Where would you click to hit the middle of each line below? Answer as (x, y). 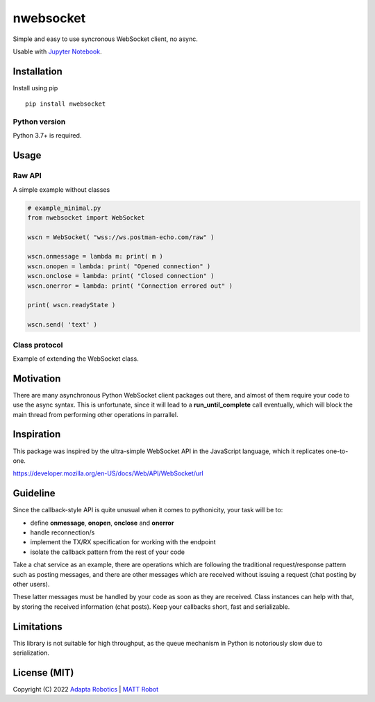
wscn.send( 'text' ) (62, 325)
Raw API (27, 176)
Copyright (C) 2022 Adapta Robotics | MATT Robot (86, 689)
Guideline (34, 493)
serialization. (31, 653)
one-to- (337, 451)
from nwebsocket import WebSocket (86, 218)
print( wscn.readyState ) (72, 305)
